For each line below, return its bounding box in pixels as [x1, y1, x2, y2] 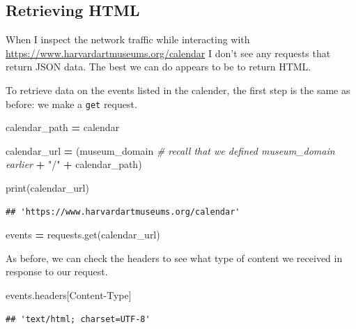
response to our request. [6, 264, 108, 279]
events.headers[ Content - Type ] [6, 287, 132, 302]
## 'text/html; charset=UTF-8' [6, 314, 150, 324]
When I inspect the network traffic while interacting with [6, 32, 250, 47]
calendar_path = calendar [6, 120, 120, 135]
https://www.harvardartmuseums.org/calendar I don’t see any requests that [6, 45, 331, 60]
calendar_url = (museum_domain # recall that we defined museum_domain [6, 143, 335, 158]
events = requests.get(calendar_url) [6, 227, 160, 242]
